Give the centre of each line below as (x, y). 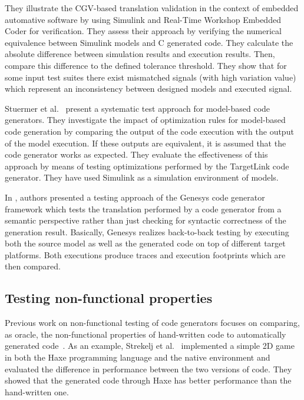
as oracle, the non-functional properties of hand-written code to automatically (146, 334)
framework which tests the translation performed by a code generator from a (143, 209)
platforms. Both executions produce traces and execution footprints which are (145, 254)
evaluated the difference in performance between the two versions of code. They (148, 369)
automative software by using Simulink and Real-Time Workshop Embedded (143, 19)
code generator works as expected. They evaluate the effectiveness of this (136, 154)
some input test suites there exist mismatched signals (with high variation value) (151, 77)
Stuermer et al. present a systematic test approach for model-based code (138, 108)
